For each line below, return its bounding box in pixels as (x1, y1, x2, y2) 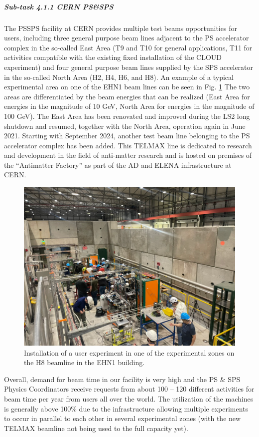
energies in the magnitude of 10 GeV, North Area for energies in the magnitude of (4, 101, 255, 111)
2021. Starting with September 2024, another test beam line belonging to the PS (4, 130, 250, 141)
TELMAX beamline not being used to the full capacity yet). (4, 423, 188, 433)
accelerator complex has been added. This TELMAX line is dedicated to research (4, 140, 252, 150)
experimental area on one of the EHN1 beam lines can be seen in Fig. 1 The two (4, 81, 250, 92)
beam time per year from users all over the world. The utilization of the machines (4, 394, 254, 404)
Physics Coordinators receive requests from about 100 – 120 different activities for (4, 384, 255, 394)
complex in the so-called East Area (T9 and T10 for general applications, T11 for (4, 42, 253, 52)
